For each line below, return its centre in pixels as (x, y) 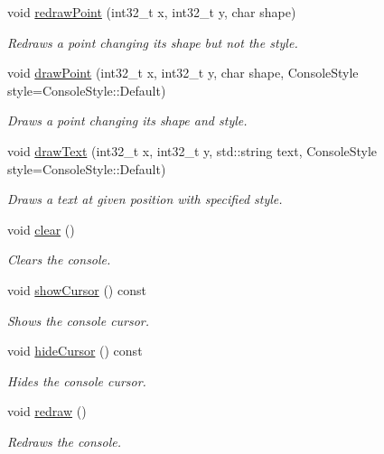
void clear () (41, 229)
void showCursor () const (77, 289)
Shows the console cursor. (79, 320)
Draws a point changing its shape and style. (127, 120)
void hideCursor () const (75, 351)
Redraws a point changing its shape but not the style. (153, 42)
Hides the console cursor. (77, 380)
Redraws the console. (64, 441)
